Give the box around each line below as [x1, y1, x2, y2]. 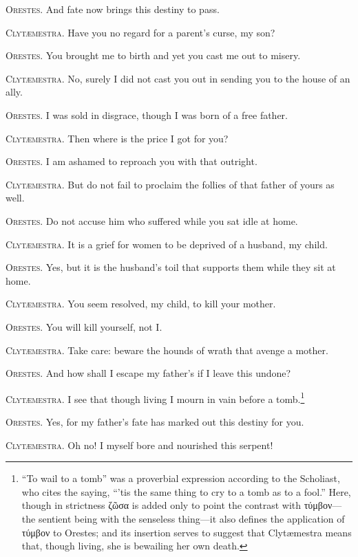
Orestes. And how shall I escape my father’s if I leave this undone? [6, 366, 291, 380]
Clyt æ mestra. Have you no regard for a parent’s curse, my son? [6, 25, 275, 39]
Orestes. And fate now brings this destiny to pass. [6, 2, 220, 16]
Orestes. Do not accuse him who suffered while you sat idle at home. [6, 213, 298, 228]
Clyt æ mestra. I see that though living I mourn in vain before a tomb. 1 [6, 389, 305, 406]
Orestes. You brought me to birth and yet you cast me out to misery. [6, 48, 301, 63]
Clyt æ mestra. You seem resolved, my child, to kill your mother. [6, 296, 276, 311]
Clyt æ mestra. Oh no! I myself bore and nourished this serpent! [6, 437, 273, 452]
